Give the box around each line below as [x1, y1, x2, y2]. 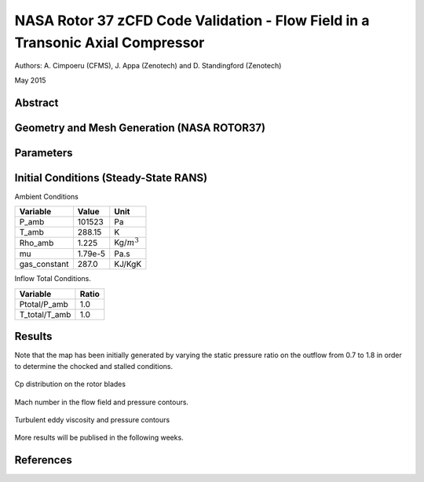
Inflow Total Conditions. [14, 274, 92, 283]
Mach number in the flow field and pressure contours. [14, 397, 188, 407]
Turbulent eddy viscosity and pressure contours [14, 414, 170, 424]
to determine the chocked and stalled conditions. [14, 361, 173, 371]
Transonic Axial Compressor [14, 34, 205, 51]
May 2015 [14, 75, 46, 85]
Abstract [14, 96, 59, 109]
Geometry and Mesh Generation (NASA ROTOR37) [14, 121, 266, 134]
